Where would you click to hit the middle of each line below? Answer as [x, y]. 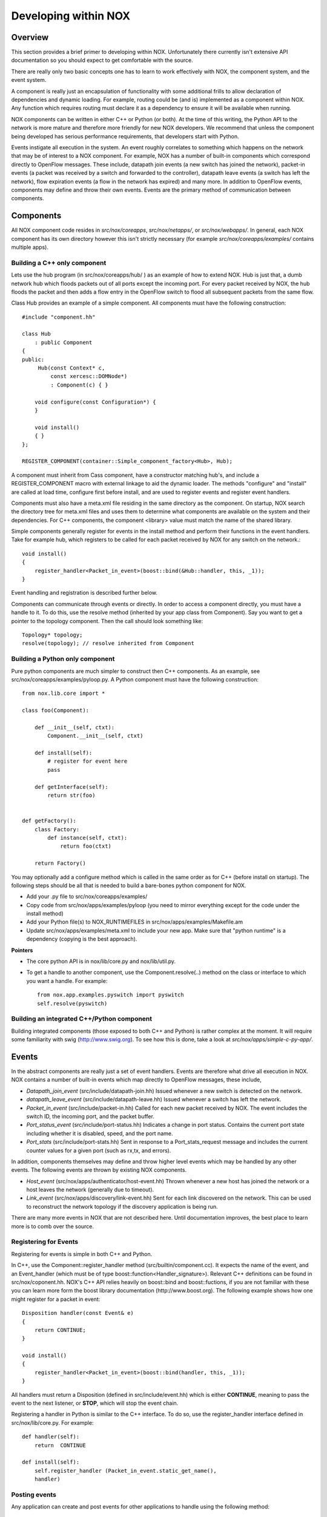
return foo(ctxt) [86, 846]
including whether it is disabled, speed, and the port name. [100, 1133]
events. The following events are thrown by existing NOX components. [99, 1170]
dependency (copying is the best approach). [82, 939]
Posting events [34, 1495]
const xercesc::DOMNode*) [89, 377]
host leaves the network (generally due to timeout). [90, 1190]
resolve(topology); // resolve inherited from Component [108, 644]
